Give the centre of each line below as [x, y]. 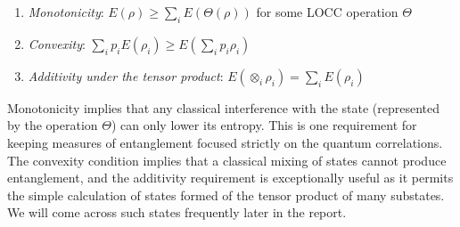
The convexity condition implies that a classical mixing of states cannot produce [227, 160]
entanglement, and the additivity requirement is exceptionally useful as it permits [230, 178]
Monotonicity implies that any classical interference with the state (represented [224, 107]
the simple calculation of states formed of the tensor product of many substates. [226, 195]
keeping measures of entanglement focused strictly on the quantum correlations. [225, 142]
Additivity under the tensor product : [126, 75]
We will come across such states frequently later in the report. [177, 212]
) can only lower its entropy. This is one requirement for [264, 125]
